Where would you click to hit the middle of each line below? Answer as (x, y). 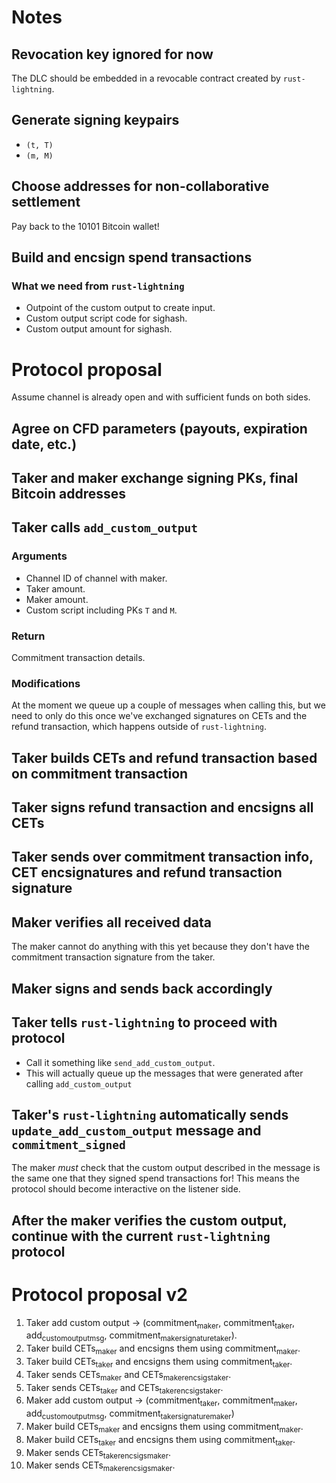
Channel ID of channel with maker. (96, 578)
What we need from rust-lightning (98, 286)
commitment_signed (68, 1144)
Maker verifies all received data (112, 922)
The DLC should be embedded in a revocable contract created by (146, 78)
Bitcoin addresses (69, 494)
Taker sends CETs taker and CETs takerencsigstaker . (124, 1388)
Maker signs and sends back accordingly (142, 988)
